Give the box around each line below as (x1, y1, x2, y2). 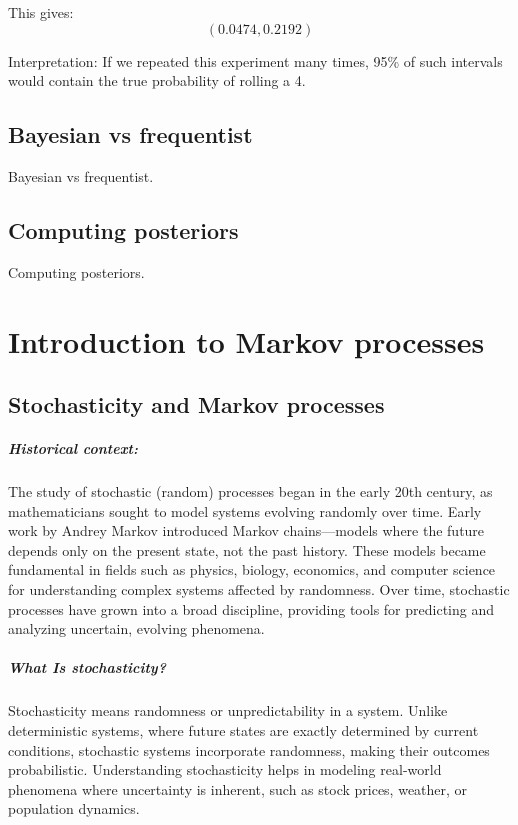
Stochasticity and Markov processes (8, 389, 385, 420)
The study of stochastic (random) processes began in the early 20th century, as (8, 481, 493, 502)
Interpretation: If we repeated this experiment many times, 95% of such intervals (8, 50, 503, 71)
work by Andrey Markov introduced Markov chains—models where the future (8, 520, 485, 541)
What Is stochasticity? (8, 657, 167, 678)
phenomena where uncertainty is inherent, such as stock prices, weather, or (8, 778, 468, 799)
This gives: (8, 2, 74, 22)
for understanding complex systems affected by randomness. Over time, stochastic (8, 579, 510, 600)
